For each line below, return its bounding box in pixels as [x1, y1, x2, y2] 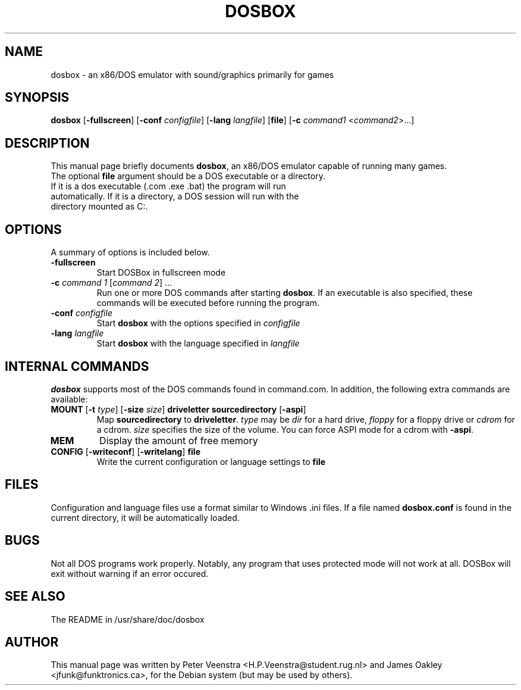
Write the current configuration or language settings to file [96, 456, 326, 467]
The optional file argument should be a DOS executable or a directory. [51, 171, 325, 182]
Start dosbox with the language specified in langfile [96, 338, 300, 349]
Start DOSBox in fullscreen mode [96, 267, 226, 278]
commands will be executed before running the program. [96, 298, 320, 308]
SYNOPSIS [5, 90, 70, 105]
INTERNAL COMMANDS [5, 358, 149, 374]
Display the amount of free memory [99, 434, 258, 447]
